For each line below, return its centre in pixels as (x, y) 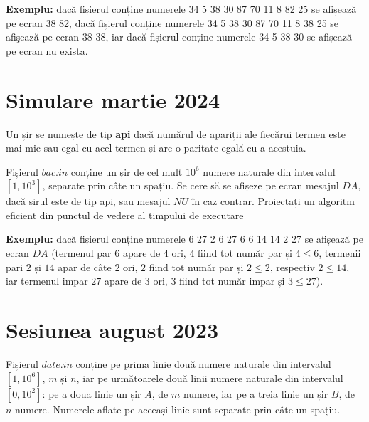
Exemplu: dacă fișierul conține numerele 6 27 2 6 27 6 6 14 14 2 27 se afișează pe (184, 239)
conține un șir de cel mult (127, 171)
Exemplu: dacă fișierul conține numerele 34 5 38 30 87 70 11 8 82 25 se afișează (181, 9)
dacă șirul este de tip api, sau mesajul (88, 201)
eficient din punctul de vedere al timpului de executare (125, 215)
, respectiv (292, 267)
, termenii (340, 253)
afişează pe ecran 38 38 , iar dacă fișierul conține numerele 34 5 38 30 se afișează (179, 37)
